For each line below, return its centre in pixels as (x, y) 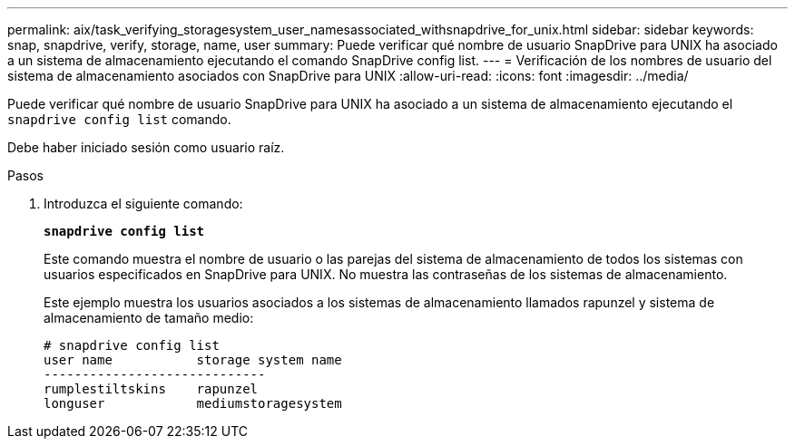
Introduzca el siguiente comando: (143, 204)
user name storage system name (193, 360)
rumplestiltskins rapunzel (151, 389)
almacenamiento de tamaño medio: (149, 318)
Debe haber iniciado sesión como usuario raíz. (146, 147)
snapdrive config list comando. (119, 119)
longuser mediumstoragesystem (193, 403)
